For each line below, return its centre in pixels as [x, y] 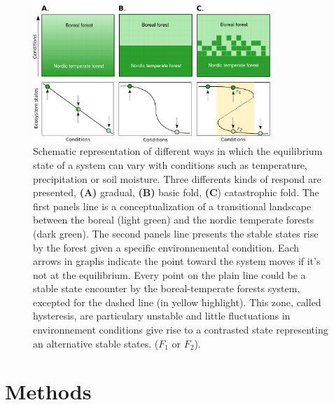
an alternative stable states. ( [96, 343]
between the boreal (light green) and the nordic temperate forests [174, 220]
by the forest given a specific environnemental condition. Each [166, 247]
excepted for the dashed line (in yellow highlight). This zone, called [177, 302]
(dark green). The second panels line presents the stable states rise [176, 233]
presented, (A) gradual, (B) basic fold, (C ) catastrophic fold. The [176, 192]
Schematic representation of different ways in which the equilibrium [178, 151]
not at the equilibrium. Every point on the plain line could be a [169, 274]
